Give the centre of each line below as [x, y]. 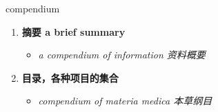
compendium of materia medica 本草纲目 [125, 101]
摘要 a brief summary [73, 31]
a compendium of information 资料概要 [122, 55]
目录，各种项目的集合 [70, 77]
